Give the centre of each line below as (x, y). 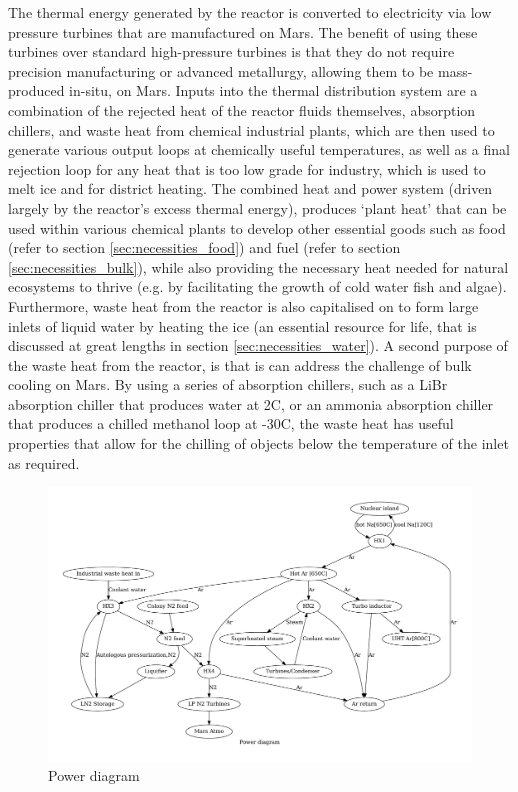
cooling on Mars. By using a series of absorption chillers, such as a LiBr (228, 384)
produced (36, 90)
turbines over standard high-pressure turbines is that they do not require (231, 51)
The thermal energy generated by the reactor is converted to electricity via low (250, 12)
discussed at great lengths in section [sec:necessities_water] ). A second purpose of (258, 345)
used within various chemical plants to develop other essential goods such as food (257, 227)
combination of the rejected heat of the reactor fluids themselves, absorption (242, 109)
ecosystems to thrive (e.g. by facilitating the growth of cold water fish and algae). (257, 286)
